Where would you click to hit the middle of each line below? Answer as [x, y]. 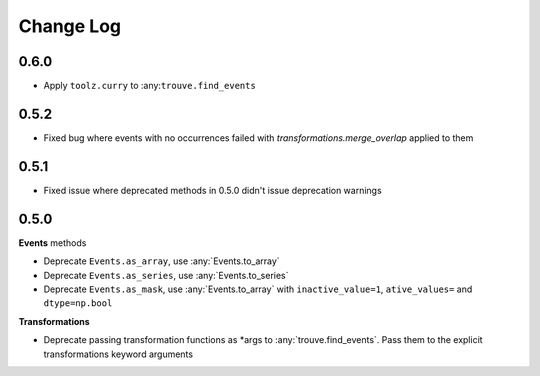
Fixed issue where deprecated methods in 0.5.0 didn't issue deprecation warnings [212, 190]
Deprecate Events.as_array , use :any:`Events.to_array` [161, 261]
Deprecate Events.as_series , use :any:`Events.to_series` [166, 275]
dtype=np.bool [78, 303]
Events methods [52, 242]
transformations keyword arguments [118, 354]
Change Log [70, 26]
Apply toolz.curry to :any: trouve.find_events [150, 86]
